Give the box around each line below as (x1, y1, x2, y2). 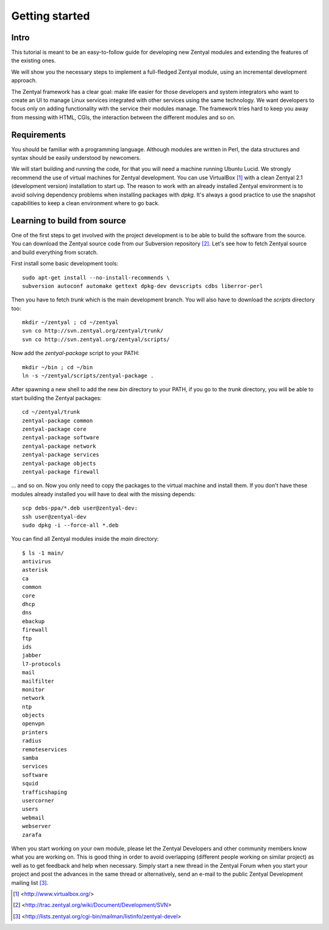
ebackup (22, 618, 45, 625)
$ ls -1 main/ (22, 549, 64, 557)
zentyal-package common (22, 417, 93, 424)
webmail (22, 814, 45, 821)
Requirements (11, 129, 66, 140)
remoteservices (22, 746, 68, 753)
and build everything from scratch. (11, 248, 99, 256)
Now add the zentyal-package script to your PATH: (11, 350, 140, 357)
